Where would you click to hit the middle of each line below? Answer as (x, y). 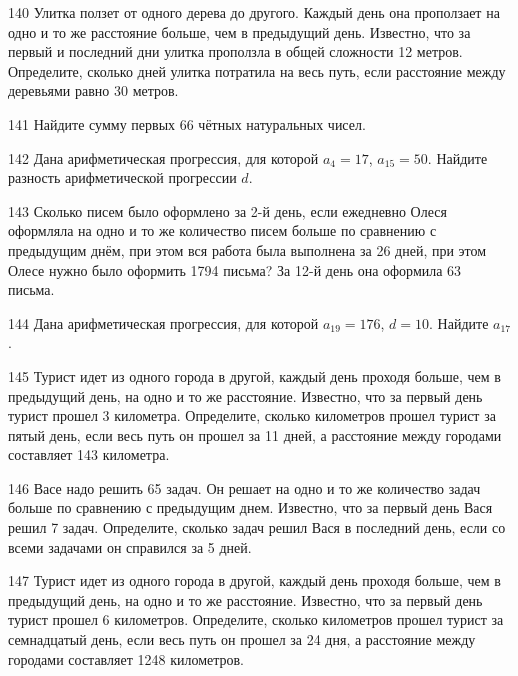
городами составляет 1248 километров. (126, 658)
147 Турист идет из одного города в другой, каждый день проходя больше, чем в (254, 580)
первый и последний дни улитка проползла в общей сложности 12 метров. (235, 51)
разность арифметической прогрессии (122, 177)
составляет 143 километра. (89, 454)
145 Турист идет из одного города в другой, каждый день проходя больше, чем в (254, 375)
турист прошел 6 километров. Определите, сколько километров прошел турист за (256, 619)
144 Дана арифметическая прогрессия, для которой (163, 322)
